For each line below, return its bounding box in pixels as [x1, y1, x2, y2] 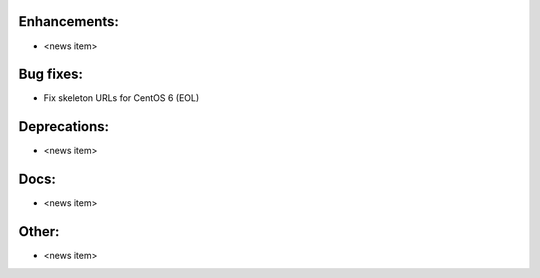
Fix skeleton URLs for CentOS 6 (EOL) [43, 92, 200, 104]
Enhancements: [18, 13, 120, 30]
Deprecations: [18, 118, 110, 135]
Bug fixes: [18, 66, 84, 83]
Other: [18, 223, 60, 240]
